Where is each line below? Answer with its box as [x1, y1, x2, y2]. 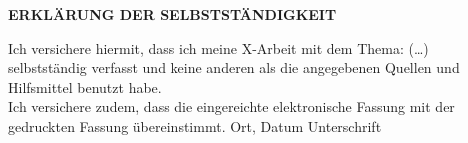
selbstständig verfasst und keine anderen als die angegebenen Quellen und [8, 57, 460, 78]
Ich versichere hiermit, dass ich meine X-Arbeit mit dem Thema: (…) [8, 37, 429, 58]
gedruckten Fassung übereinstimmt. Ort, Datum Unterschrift [8, 115, 382, 136]
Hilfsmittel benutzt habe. [8, 76, 162, 97]
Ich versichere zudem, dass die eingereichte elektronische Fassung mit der [8, 96, 455, 117]
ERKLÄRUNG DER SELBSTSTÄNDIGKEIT [8, 4, 337, 24]
